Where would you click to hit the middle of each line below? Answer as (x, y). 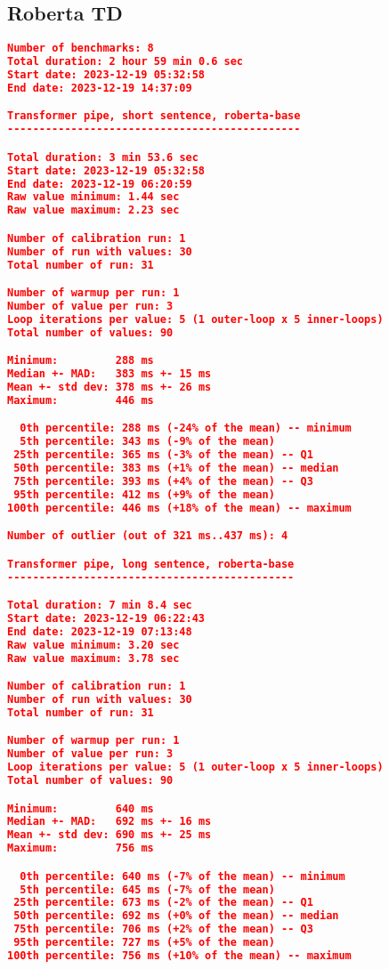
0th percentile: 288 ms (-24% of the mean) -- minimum (186, 428)
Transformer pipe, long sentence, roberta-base (151, 564)
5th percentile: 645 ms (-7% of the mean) (147, 889)
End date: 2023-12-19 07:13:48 (100, 631)
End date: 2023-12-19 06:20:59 (100, 184)
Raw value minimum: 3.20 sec (93, 645)
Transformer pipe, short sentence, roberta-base (154, 116)
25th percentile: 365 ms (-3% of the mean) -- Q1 (163, 455)
